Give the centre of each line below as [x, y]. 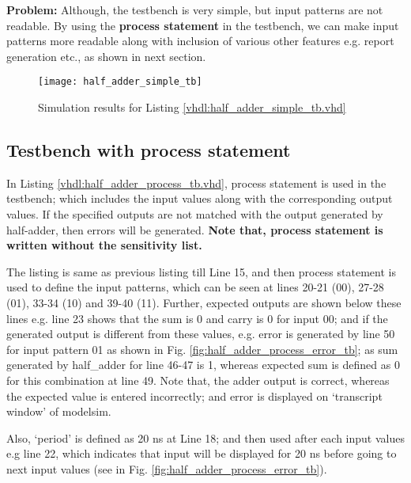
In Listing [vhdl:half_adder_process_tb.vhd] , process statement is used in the [196, 183]
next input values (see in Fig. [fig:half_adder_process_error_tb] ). [167, 468]
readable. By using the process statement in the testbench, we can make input [203, 25]
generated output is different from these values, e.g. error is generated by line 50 [201, 334]
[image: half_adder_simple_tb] [120, 82]
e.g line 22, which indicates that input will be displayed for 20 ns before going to [202, 453]
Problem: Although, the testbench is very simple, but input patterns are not [195, 10]
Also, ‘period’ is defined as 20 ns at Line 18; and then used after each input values [205, 437]
